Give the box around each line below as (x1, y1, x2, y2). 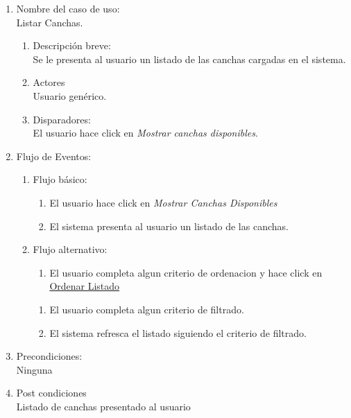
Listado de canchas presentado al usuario (16, 399, 191, 413)
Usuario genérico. (33, 88, 107, 103)
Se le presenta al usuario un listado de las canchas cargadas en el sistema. (33, 51, 346, 66)
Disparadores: (33, 112, 91, 126)
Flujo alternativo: (33, 242, 108, 256)
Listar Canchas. (16, 15, 83, 29)
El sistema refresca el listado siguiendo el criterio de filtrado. (49, 325, 307, 340)
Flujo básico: (33, 172, 87, 186)
